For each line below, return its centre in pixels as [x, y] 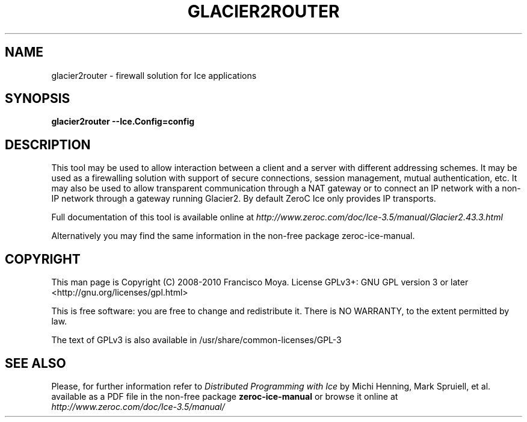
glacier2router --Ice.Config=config [123, 122]
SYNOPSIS [38, 99]
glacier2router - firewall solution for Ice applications [154, 75]
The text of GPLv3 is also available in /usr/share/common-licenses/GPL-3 [196, 340]
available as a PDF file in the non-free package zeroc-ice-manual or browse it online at [225, 396]
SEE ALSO [35, 363]
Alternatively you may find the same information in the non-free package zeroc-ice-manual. [233, 236]
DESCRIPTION [48, 144]
